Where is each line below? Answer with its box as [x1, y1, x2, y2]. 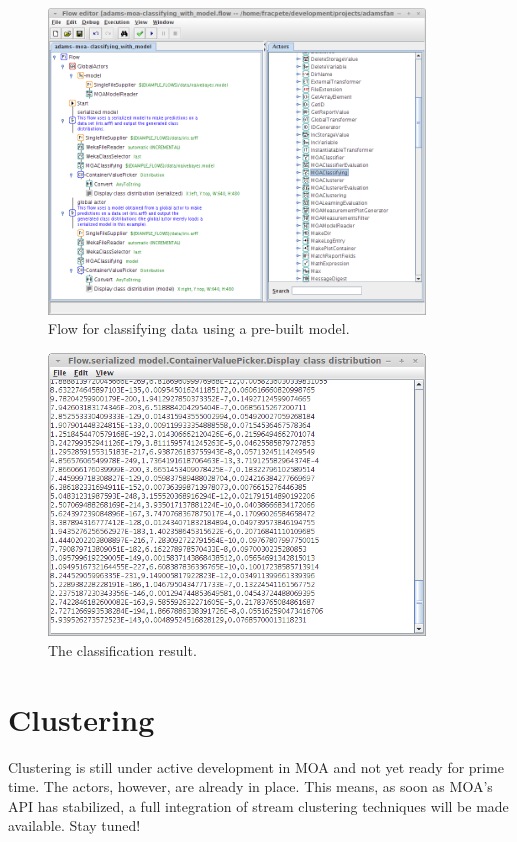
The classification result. [48, 639, 197, 660]
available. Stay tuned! [8, 815, 141, 836]
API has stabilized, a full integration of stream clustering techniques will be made [8, 795, 509, 816]
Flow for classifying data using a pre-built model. [48, 318, 350, 339]
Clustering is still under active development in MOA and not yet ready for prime [8, 756, 504, 777]
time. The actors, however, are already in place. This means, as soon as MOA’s [8, 776, 493, 797]
